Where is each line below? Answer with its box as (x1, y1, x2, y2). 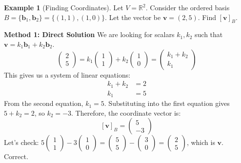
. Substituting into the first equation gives (104, 98, 230, 108)
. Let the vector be (105, 12, 161, 22)
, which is (186, 137, 215, 147)
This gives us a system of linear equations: (4, 69, 131, 80)
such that (195, 29, 223, 40)
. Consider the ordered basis (145, 2, 230, 12)
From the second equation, (4, 98, 83, 108)
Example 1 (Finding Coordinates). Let (4, 2, 123, 12)
